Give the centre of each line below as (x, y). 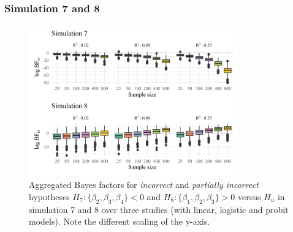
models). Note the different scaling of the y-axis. (120, 221)
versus (249, 196)
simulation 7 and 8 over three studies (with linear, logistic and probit (159, 209)
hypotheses (49, 196)
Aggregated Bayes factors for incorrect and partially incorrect (144, 185)
